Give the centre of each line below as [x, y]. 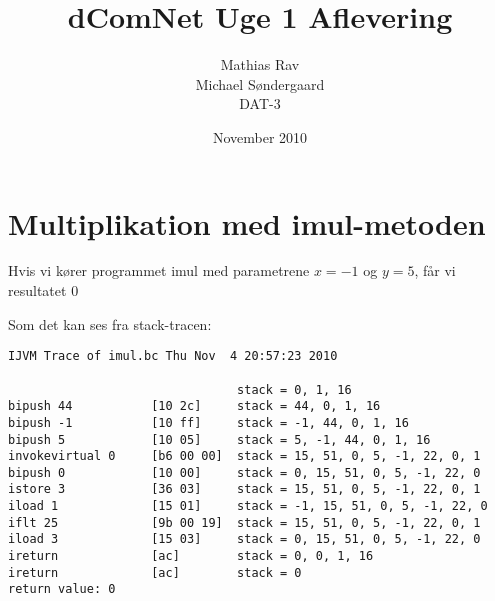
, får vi [435, 270]
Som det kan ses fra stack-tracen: [110, 323]
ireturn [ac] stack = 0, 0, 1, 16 [191, 556]
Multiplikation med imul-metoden [247, 222]
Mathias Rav [260, 64]
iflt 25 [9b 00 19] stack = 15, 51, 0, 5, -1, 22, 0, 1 [244, 522]
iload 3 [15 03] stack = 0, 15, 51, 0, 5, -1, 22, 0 [244, 539]
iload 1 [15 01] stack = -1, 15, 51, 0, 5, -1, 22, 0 [248, 506]
